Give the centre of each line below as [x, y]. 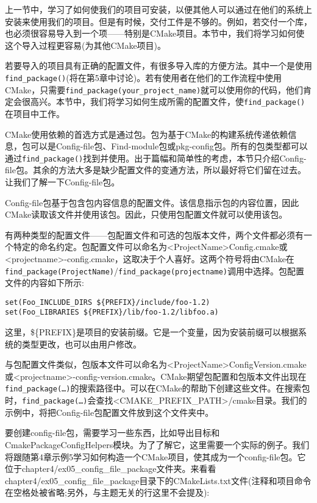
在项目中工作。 [35, 113]
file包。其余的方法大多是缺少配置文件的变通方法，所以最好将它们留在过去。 [155, 170]
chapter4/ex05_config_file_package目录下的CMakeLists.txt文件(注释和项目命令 [158, 480]
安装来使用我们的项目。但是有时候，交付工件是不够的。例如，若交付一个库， [158, 21]
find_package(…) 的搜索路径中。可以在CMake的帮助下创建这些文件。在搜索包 [158, 388]
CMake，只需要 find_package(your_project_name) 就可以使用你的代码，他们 [154, 89]
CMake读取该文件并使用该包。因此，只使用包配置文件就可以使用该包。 [146, 214]
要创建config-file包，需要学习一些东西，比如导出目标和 [112, 433]
